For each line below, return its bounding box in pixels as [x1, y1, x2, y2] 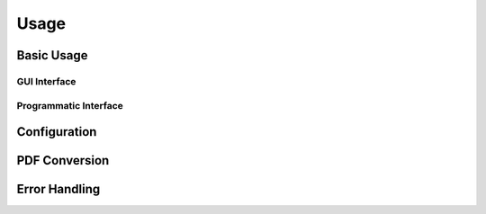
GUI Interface [16, 75, 76, 87]
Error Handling [16, 182, 101, 197]
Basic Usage [16, 48, 88, 63]
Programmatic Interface [16, 99, 123, 111]
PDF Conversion [16, 153, 110, 168]
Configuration [16, 124, 97, 139]
